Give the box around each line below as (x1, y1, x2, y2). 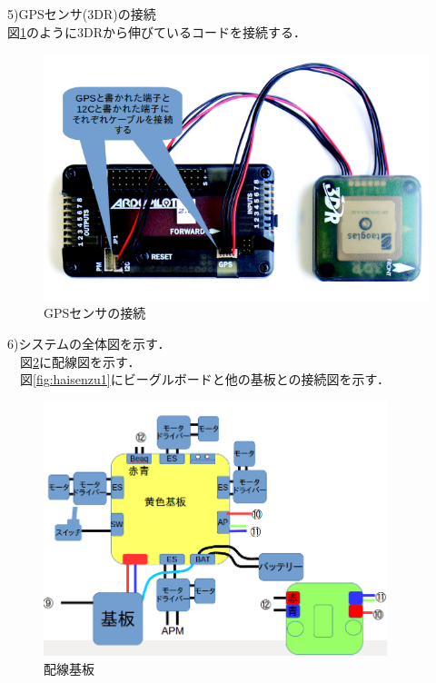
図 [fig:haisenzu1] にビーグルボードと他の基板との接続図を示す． (19, 370, 390, 389)
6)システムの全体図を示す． (7, 334, 171, 353)
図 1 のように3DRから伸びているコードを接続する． (7, 22, 306, 41)
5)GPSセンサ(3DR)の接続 (7, 5, 156, 23)
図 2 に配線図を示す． (19, 351, 141, 371)
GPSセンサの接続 (44, 303, 146, 322)
